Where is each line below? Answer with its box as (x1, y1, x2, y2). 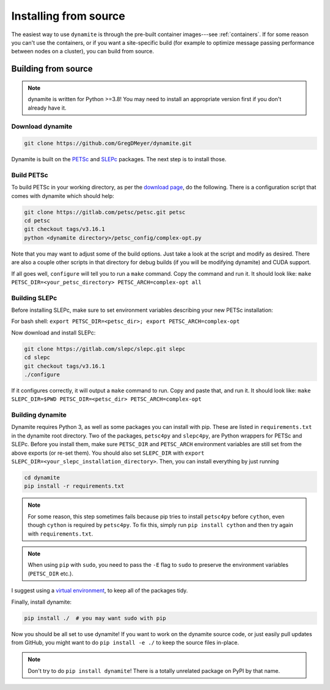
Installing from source (11, 9, 125, 23)
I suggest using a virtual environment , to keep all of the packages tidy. (11, 587, 188, 594)
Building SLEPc (11, 294, 57, 302)
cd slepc (24, 354, 51, 361)
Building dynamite (11, 411, 67, 419)
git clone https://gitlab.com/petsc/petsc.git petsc (24, 208, 186, 216)
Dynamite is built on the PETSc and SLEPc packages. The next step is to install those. (11, 156, 227, 163)
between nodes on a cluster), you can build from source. (11, 48, 155, 55)
